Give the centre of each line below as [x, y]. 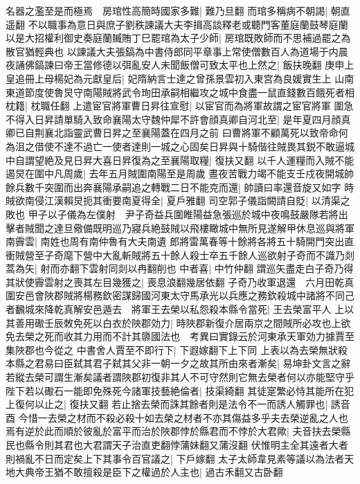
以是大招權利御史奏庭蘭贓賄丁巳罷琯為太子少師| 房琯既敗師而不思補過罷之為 [178, 38]
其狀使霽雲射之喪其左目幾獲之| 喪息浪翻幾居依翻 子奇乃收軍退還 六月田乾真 [180, 281]
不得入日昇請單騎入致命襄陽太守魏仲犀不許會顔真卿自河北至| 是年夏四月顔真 [178, 119]
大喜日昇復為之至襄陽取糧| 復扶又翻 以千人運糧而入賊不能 [223, 160]
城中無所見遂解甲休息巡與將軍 [286, 227]
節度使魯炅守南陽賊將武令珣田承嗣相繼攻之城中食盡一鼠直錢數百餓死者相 [189, 92]
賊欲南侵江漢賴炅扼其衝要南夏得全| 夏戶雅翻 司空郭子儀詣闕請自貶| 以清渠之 [178, 200]
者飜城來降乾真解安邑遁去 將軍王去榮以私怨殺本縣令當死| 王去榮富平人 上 [175, 309]
